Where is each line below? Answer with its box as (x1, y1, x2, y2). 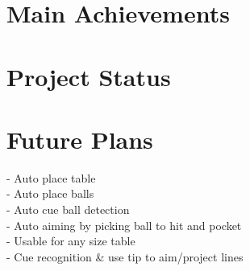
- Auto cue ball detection (6, 201, 130, 218)
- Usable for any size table (6, 232, 135, 249)
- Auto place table (6, 169, 96, 186)
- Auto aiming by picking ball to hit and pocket (6, 216, 242, 233)
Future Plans (6, 122, 153, 155)
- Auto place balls (6, 185, 94, 202)
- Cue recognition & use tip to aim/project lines (6, 248, 244, 265)
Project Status (6, 60, 171, 92)
